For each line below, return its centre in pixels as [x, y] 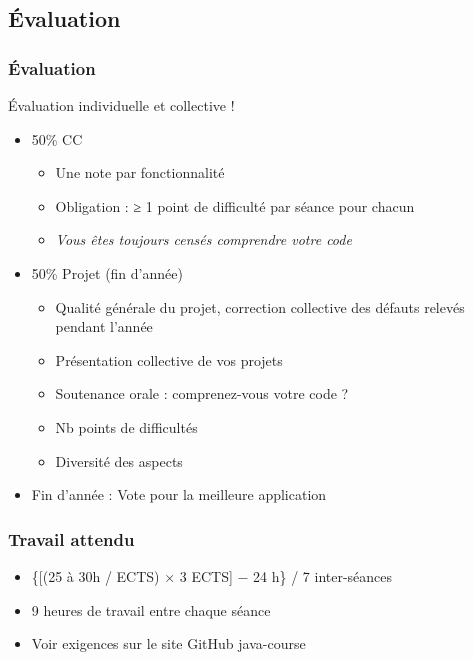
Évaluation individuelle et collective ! [121, 105]
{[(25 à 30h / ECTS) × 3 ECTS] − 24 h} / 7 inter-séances [212, 575]
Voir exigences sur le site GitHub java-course [168, 643]
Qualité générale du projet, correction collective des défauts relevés [260, 306]
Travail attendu [71, 538]
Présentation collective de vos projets [169, 359]
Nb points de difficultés [126, 426]
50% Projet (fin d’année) [107, 272]
